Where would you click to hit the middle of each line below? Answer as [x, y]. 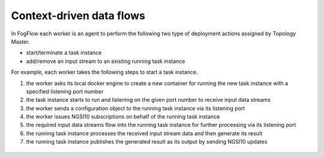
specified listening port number [65, 91]
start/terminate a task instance [64, 53]
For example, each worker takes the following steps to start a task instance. [104, 72]
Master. [20, 41]
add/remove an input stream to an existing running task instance [106, 61]
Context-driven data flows [78, 16]
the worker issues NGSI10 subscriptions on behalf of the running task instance [123, 117]
